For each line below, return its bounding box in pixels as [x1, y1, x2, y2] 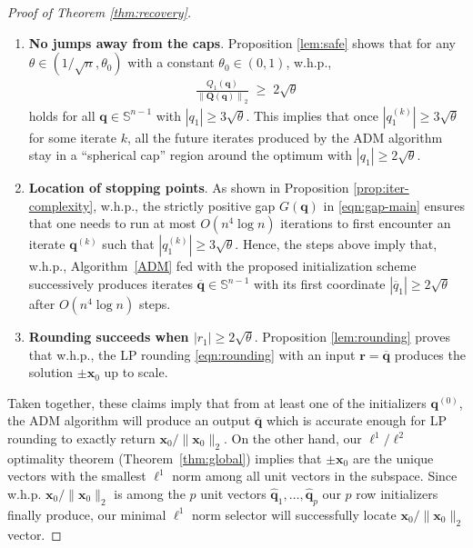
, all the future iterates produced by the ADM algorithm [126, 127, 443, 146]
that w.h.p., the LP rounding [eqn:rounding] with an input [28, 344, 356, 364]
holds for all [28, 105, 96, 125]
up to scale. [104, 363, 168, 382]
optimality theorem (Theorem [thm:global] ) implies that [7, 448, 322, 467]
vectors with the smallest [7, 466, 146, 485]
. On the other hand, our [223, 429, 362, 448]
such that [102, 234, 155, 254]
